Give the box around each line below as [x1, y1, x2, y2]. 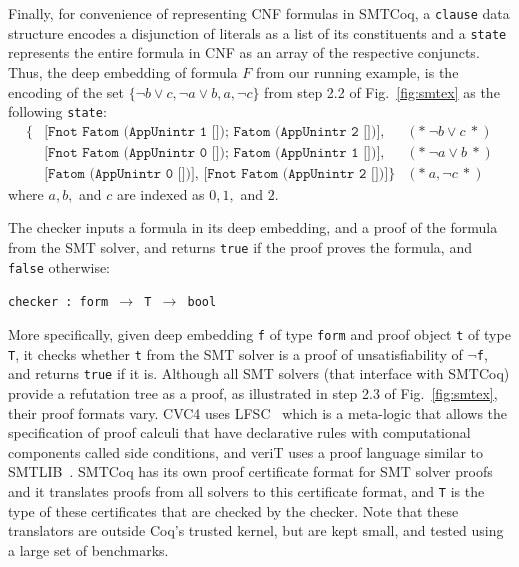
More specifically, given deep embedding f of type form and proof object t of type [8, 324, 511, 344]
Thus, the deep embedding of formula [8, 61, 238, 82]
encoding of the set [8, 81, 124, 102]
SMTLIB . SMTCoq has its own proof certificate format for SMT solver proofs [8, 461, 493, 482]
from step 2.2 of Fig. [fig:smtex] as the [264, 81, 500, 102]
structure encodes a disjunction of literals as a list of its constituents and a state [8, 22, 507, 43]
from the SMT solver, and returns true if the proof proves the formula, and [8, 237, 472, 258]
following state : [8, 101, 107, 122]
